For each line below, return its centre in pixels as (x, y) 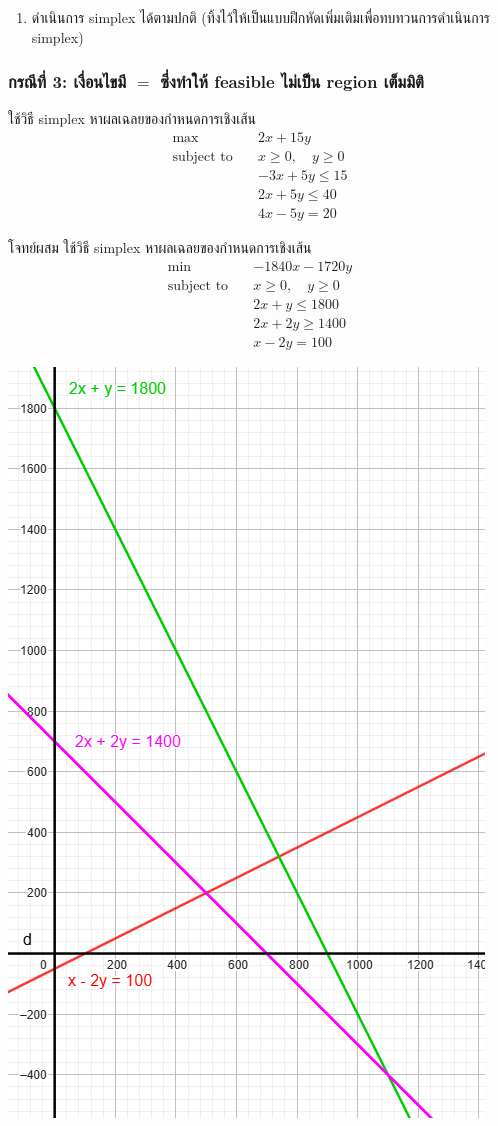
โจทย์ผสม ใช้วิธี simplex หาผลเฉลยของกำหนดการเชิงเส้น (160, 247)
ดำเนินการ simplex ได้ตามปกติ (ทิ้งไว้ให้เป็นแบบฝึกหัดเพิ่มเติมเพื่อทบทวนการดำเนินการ (261, 17)
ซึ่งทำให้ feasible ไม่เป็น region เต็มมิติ (292, 81)
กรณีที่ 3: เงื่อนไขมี (67, 81)
